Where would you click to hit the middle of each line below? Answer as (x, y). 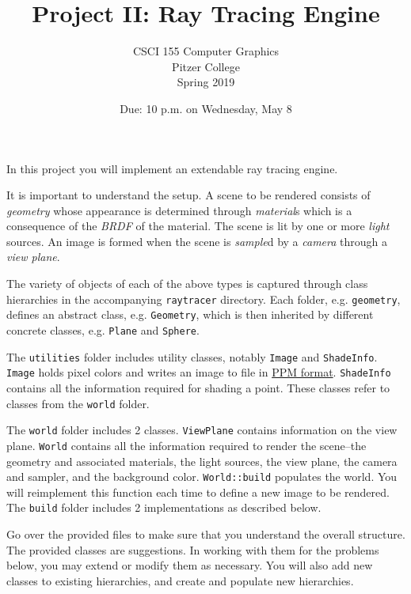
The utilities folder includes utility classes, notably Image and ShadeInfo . (192, 356)
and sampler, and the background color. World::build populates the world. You (202, 477)
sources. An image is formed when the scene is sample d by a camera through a (197, 241)
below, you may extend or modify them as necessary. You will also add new (190, 565)
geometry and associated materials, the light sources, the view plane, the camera (202, 461)
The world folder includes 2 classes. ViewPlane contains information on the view (202, 430)
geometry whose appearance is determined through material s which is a (179, 210)
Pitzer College (206, 66)
